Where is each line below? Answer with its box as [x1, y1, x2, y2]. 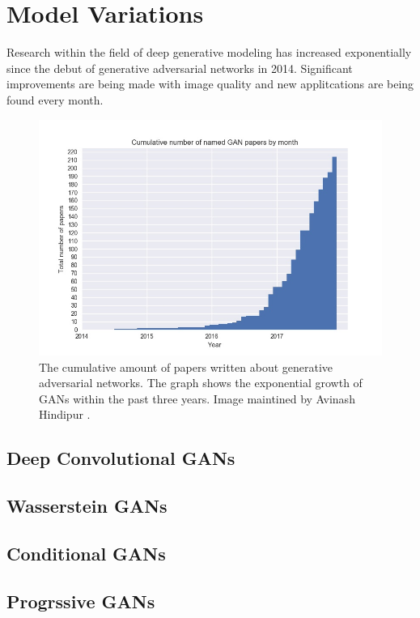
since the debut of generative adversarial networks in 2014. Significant [6, 59, 353, 76]
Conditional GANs [6, 540, 166, 565]
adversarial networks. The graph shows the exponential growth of [39, 374, 363, 391]
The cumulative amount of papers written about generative [39, 358, 333, 375]
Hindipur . [39, 406, 91, 423]
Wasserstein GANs [6, 493, 168, 518]
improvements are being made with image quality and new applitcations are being [6, 75, 414, 92]
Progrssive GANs [6, 588, 155, 613]
